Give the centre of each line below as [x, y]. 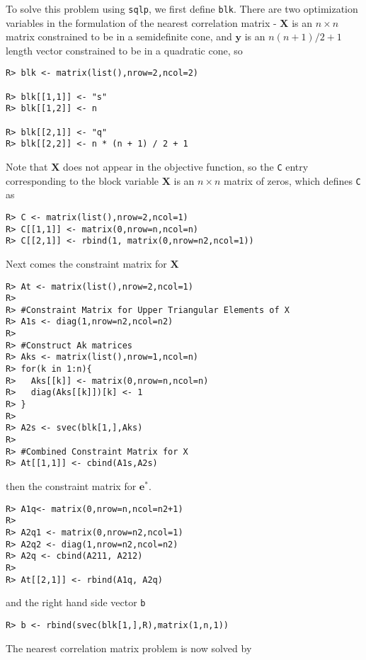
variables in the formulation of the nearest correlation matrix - [141, 22]
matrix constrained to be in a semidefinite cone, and [119, 36]
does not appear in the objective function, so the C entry [186, 167]
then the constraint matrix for [71, 486]
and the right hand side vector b [76, 602]
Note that [27, 167]
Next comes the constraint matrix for [86, 263]
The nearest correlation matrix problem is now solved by [129, 648]
